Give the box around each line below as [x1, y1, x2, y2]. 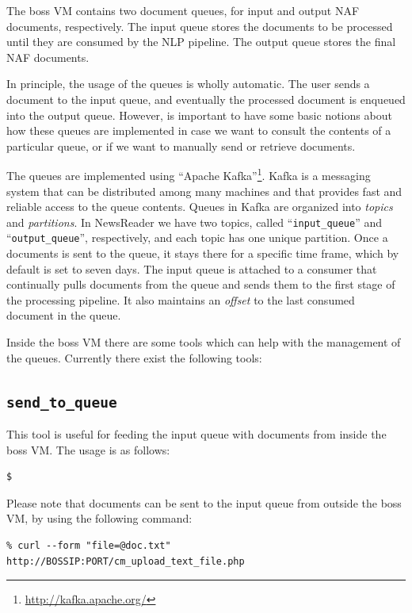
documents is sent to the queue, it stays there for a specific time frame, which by [6, 245, 399, 262]
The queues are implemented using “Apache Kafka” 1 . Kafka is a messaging [6, 165, 371, 183]
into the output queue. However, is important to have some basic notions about [6, 106, 392, 123]
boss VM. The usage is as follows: [6, 441, 170, 458]
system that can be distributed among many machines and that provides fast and [6, 182, 402, 199]
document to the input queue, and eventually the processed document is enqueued [6, 90, 406, 107]
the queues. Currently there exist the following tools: [6, 349, 262, 366]
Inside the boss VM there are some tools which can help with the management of [6, 334, 401, 351]
